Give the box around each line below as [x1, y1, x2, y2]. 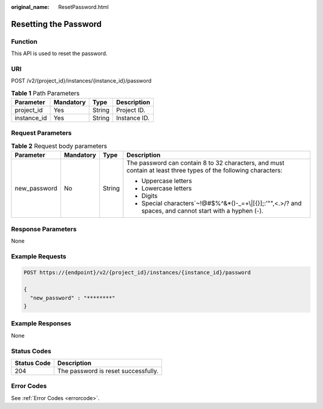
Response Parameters [11, 225, 77, 233]
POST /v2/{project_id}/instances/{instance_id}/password [11, 77, 152, 84]
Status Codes [11, 347, 51, 355]
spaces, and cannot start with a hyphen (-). [141, 207, 264, 215]
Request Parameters [11, 129, 72, 137]
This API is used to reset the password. [11, 50, 108, 57]
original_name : [11, 4, 50, 10]
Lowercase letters [141, 184, 192, 193]
